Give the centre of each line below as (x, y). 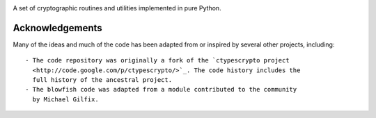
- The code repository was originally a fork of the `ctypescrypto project (157, 60)
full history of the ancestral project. (102, 80)
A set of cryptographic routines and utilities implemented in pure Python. (117, 8)
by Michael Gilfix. (65, 99)
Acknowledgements (57, 28)
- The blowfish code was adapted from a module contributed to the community (161, 90)
